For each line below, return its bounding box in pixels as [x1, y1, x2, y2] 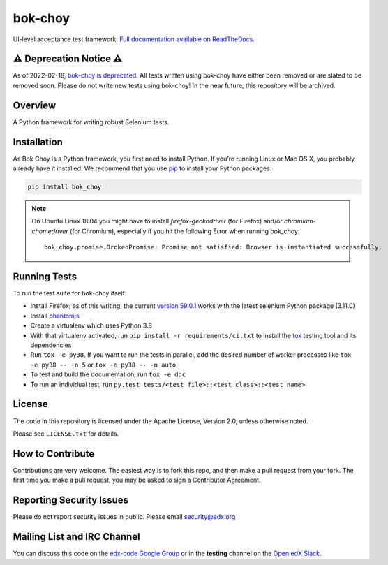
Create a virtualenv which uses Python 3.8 [30, 321, 153, 330]
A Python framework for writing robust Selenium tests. [13, 117, 170, 126]
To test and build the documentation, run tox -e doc [30, 370, 186, 379]
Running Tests [13, 271, 77, 282]
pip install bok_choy [27, 183, 102, 191]
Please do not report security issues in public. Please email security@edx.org [13, 513, 236, 521]
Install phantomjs [30, 311, 80, 320]
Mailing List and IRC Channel [13, 531, 140, 543]
